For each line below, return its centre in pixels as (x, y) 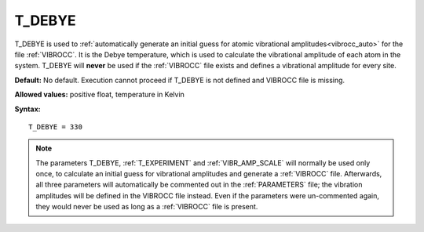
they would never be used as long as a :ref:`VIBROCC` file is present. (147, 207)
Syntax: (27, 109)
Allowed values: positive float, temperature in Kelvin (99, 95)
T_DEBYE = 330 (55, 127)
